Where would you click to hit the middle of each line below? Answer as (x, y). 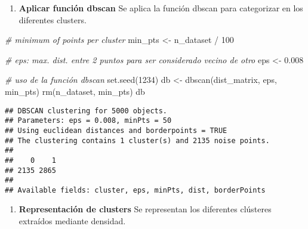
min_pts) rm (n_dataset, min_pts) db (75, 91)
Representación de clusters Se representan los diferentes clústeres (145, 209)
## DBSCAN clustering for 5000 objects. (86, 111)
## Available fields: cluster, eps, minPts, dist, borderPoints (135, 190)
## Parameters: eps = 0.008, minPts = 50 (88, 121)
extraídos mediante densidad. (72, 221)
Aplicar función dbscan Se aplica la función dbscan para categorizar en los (161, 8)
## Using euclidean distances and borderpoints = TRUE (116, 130)
